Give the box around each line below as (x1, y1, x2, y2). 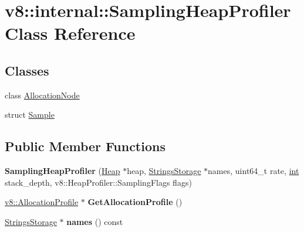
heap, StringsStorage (127, 165, 201, 177)
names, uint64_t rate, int (208, 165, 299, 177)
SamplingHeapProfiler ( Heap (5, 165, 120, 177)
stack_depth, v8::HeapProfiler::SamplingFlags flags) (5, 176, 192, 188)
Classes (5, 61, 49, 79)
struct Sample (5, 108, 55, 121)
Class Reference (5, 21, 136, 45)
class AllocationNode (5, 88, 80, 101)
